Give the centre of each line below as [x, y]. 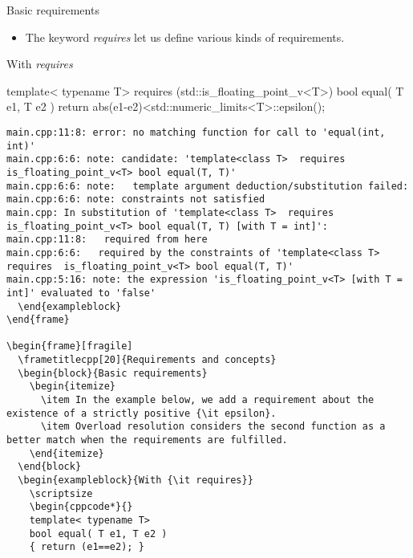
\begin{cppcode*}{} [81, 507]
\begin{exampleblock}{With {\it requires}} [136, 481]
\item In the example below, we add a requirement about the [207, 400]
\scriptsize [61, 493]
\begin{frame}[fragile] [70, 346]
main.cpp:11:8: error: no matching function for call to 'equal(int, [196, 132]
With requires [40, 64]
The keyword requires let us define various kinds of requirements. [185, 37]
